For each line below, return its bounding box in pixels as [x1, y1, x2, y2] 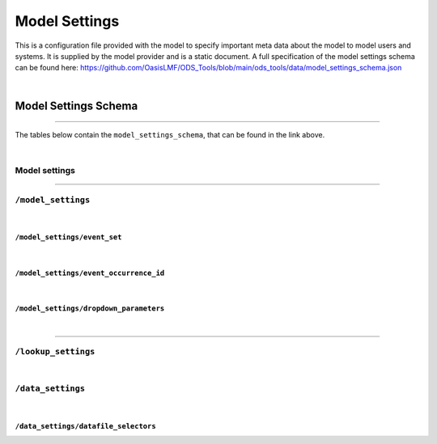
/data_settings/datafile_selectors [15, 421, 157, 430]
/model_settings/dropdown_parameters [15, 304, 165, 313]
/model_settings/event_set [15, 233, 122, 242]
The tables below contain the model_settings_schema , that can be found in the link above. [15, 130, 325, 140]
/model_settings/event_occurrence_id [15, 268, 165, 277]
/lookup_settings [15, 346, 95, 357]
